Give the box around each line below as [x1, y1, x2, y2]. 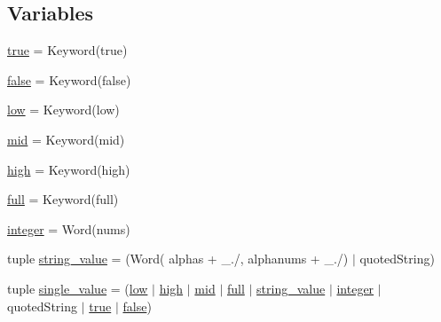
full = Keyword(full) [7, 190, 119, 208]
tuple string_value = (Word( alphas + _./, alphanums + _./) [7, 249, 349, 268]
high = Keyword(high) [7, 160, 130, 178]
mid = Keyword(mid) [7, 130, 125, 148]
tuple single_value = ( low [7, 279, 148, 297]
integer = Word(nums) [7, 219, 130, 238]
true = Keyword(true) [7, 41, 128, 59]
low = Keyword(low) [7, 100, 120, 119]
